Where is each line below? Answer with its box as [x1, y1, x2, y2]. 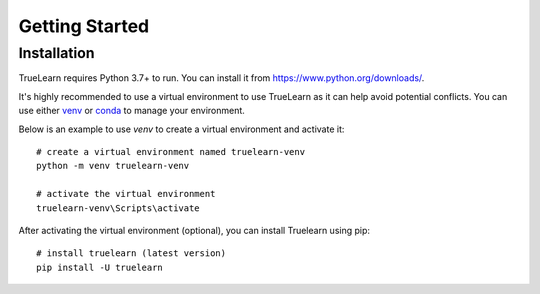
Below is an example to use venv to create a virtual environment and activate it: [18, 123, 345, 135]
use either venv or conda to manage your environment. [18, 105, 245, 117]
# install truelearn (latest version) [36, 248, 227, 259]
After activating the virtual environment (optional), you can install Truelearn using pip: [18, 224, 370, 236]
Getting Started [18, 15, 150, 37]
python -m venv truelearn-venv [36, 160, 190, 172]
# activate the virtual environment [36, 188, 216, 200]
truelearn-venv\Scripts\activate [36, 202, 200, 214]
